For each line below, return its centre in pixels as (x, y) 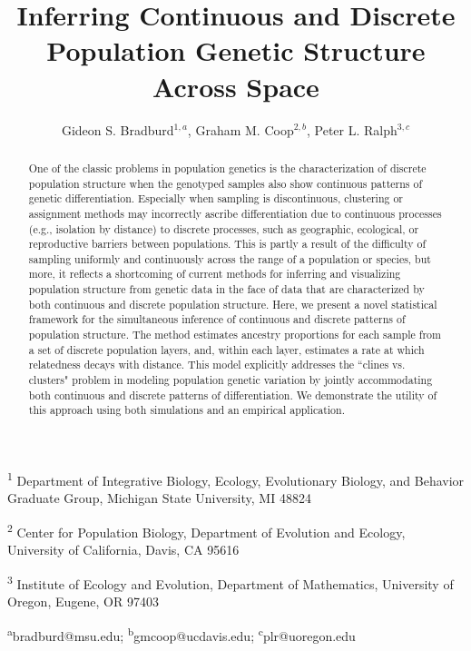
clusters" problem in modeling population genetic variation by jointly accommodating (231, 380)
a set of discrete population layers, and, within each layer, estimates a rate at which (226, 349)
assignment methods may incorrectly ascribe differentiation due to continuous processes (235, 213)
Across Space (236, 86)
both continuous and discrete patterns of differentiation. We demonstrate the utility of (233, 395)
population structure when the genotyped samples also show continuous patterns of (226, 183)
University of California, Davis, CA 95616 (123, 550)
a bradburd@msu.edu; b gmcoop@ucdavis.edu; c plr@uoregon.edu (182, 634)
